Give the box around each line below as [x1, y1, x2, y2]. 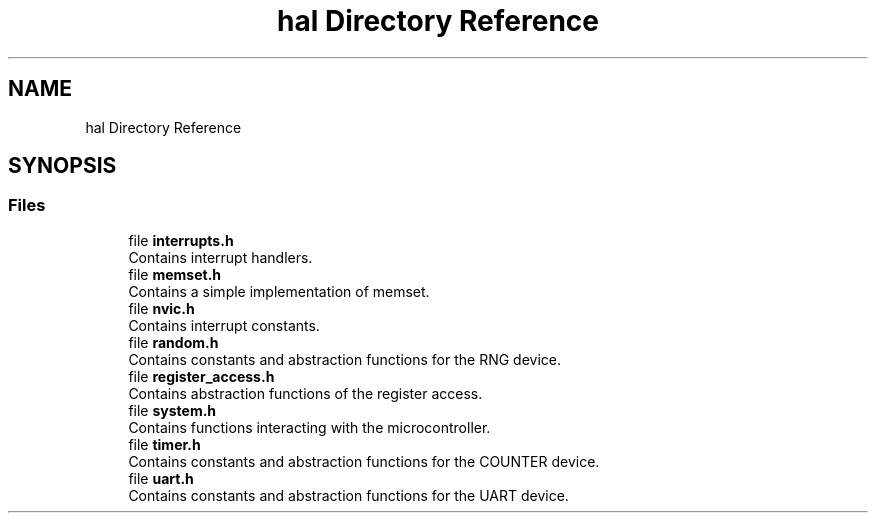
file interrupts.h [128, 231, 234, 249]
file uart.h [128, 469, 194, 487]
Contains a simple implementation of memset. [128, 282, 430, 300]
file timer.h [128, 435, 201, 453]
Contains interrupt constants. [128, 316, 320, 334]
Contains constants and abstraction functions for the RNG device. [128, 350, 562, 368]
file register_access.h [128, 367, 275, 385]
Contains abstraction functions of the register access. [128, 384, 483, 402]
